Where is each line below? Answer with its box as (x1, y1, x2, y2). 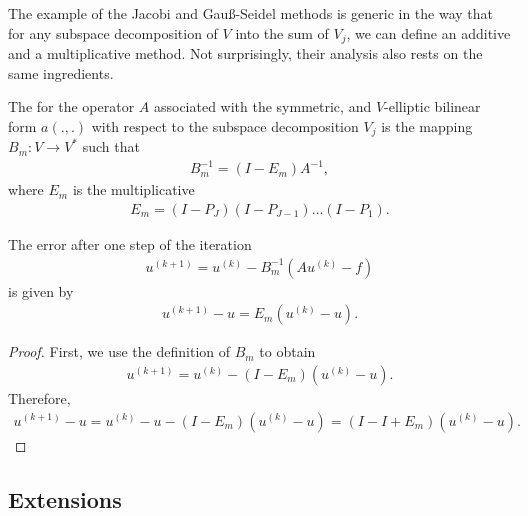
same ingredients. (8, 62, 114, 83)
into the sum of (235, 22, 329, 43)
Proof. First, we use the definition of (8, 341, 230, 362)
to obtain (259, 341, 316, 362)
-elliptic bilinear (384, 96, 481, 117)
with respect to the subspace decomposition (91, 115, 359, 136)
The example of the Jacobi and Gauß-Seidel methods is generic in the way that (8, 3, 494, 23)
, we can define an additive (346, 22, 511, 43)
